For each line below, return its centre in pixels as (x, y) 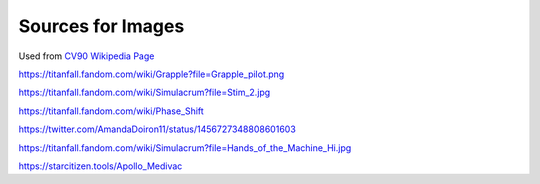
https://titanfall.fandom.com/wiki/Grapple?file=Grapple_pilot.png (151, 74)
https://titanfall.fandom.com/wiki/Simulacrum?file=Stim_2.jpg (144, 92)
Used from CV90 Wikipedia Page (86, 56)
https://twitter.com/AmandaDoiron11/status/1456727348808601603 (157, 129)
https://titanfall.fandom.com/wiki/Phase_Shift (111, 111)
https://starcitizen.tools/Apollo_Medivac (100, 166)
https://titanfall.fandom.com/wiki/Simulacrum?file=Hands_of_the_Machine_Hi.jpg (185, 147)
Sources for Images (101, 26)
